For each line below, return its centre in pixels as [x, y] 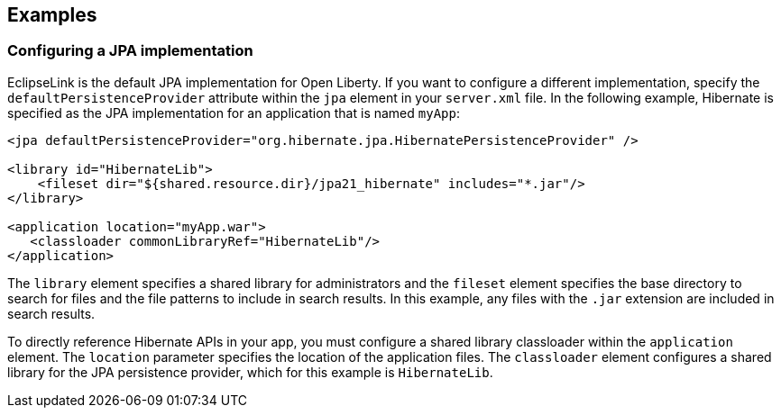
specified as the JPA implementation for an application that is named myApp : [234, 113]
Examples [52, 15]
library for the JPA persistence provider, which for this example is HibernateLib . [250, 372]
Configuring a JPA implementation [130, 51]
